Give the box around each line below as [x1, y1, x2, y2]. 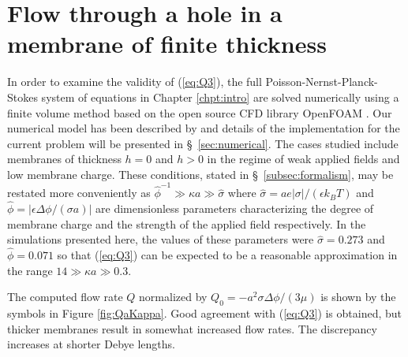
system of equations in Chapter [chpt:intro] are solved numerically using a [41, 88, 399, 105]
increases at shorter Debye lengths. [7, 336, 175, 352]
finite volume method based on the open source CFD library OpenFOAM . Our [7, 104, 392, 121]
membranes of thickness [7, 151, 122, 167]
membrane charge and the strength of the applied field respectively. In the [7, 215, 366, 232]
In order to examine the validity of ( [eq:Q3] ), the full [7, 73, 262, 90]
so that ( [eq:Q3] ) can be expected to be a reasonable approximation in [57, 247, 398, 262]
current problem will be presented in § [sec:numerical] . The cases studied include [7, 135, 399, 151]
